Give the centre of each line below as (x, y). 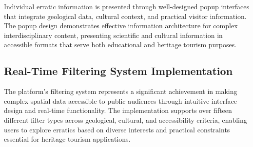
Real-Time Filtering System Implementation (118, 71)
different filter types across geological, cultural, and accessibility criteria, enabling (126, 119)
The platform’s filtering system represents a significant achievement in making (121, 91)
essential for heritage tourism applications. (67, 139)
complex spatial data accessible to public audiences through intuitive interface (120, 101)
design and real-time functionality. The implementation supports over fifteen (118, 110)
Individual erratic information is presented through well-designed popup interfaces (127, 6)
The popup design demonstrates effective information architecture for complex (121, 26)
